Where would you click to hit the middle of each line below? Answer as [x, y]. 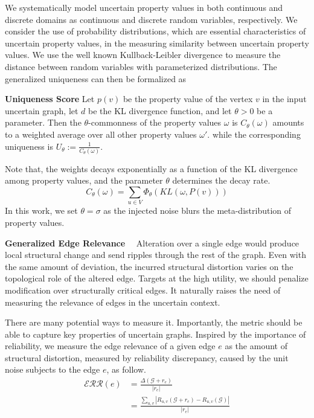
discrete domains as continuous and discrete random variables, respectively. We [151, 19]
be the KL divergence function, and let [160, 110]
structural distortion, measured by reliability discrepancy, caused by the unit [147, 357]
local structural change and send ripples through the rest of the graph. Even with [155, 255]
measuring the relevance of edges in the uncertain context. [113, 302]
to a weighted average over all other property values [101, 134]
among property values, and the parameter [84, 180]
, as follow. [126, 369]
